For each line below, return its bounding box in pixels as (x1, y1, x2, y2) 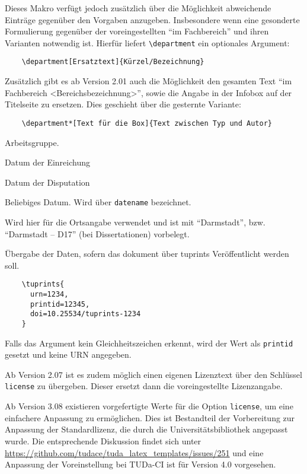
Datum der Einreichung (5, 156, 90, 168)
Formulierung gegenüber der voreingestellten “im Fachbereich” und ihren (5, 25, 269, 37)
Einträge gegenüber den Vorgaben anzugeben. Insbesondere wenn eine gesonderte (5, 13, 300, 26)
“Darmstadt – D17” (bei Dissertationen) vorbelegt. (5, 227, 190, 240)
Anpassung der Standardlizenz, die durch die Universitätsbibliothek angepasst (5, 423, 288, 435)
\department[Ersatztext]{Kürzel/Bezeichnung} (21, 58, 204, 66)
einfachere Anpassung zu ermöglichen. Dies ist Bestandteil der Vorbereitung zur (5, 411, 295, 424)
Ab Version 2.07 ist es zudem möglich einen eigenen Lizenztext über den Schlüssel (5, 368, 302, 380)
